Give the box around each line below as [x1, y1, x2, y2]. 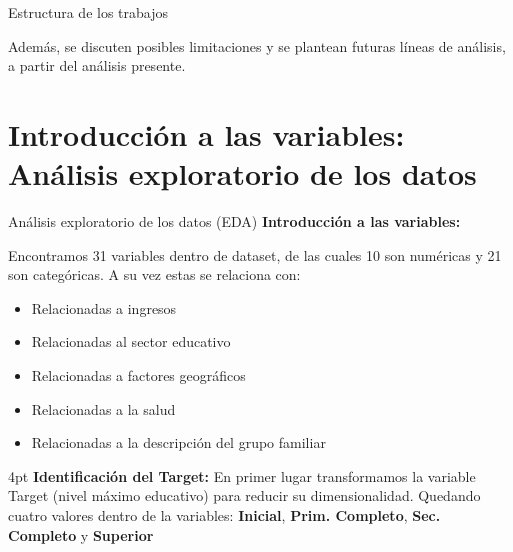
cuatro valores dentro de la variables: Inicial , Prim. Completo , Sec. [8, 505, 441, 526]
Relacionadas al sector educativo [31, 331, 231, 352]
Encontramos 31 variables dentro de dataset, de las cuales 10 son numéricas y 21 [8, 244, 502, 265]
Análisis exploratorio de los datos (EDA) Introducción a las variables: [8, 211, 461, 232]
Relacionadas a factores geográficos [31, 365, 246, 386]
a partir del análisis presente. [8, 55, 186, 76]
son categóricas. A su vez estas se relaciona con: [8, 264, 301, 285]
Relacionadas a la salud [31, 398, 176, 419]
